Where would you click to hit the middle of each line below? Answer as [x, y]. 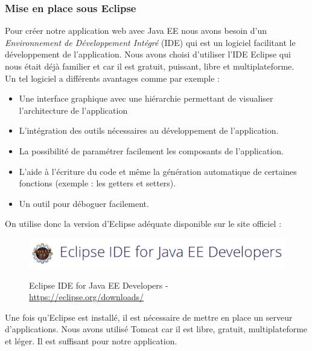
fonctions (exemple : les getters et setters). [97, 183]
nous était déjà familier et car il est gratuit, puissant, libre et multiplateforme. [150, 66]
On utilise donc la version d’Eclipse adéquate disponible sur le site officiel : [143, 224]
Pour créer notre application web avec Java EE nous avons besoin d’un [136, 31]
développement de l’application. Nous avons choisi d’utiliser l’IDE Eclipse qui [148, 54]
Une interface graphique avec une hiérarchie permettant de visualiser [146, 98]
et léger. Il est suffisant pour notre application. [91, 341]
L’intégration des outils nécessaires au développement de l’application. [149, 130]
